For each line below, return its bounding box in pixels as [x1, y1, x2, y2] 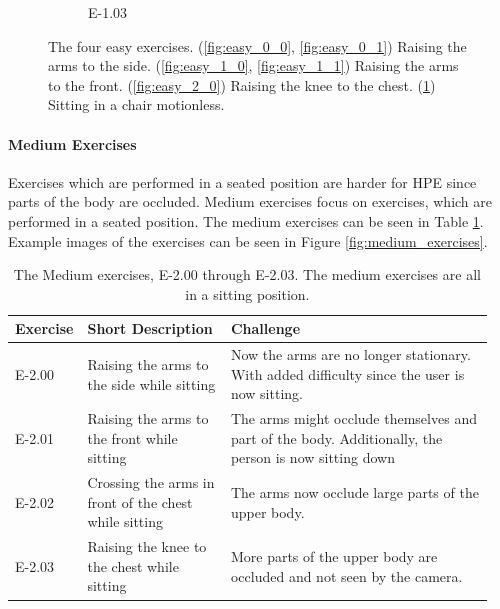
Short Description [87, 318, 213, 339]
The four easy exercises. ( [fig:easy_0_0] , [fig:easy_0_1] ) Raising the [48, 35, 467, 56]
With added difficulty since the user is [230, 363, 465, 384]
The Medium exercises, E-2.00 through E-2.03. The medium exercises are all [13, 264, 481, 285]
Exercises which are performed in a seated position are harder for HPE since [8, 171, 477, 192]
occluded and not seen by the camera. [230, 565, 463, 586]
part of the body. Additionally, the [230, 427, 443, 448]
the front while [87, 427, 178, 448]
